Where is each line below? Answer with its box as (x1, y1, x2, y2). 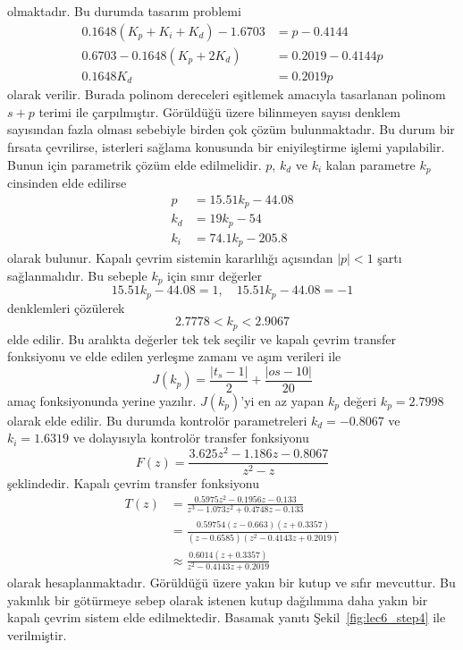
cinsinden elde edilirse (7, 173, 127, 191)
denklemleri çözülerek (7, 298, 125, 317)
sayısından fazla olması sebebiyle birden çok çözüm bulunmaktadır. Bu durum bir (7, 120, 455, 139)
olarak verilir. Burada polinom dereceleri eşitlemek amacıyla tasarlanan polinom (7, 85, 446, 104)
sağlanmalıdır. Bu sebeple (7, 266, 147, 284)
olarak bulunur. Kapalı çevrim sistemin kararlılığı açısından (7, 249, 333, 267)
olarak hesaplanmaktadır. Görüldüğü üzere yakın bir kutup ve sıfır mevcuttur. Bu (7, 573, 456, 592)
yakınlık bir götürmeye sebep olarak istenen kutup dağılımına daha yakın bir (7, 590, 428, 609)
